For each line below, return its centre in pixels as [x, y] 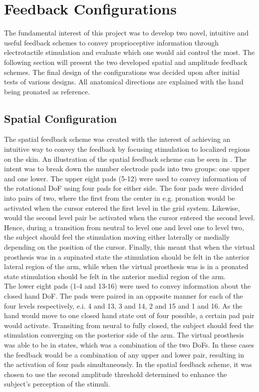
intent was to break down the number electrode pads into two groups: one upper [127, 169]
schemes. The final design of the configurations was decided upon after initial [122, 72]
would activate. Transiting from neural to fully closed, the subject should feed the [129, 325]
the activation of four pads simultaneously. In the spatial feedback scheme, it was [128, 364]
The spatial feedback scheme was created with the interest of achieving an [117, 139]
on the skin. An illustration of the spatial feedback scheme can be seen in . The [125, 159]
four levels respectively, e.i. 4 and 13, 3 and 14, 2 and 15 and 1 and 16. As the [123, 305]
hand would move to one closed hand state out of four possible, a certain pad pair [129, 315]
